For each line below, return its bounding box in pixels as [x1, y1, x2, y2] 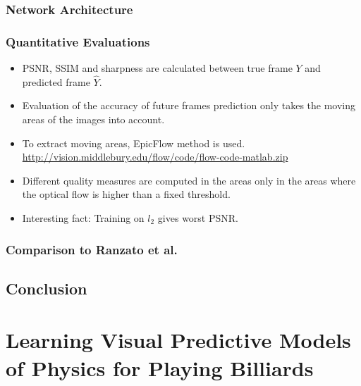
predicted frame [22, 74, 90, 89]
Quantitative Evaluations [6, 32, 150, 50]
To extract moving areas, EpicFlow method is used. [22, 135, 245, 150]
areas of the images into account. [22, 112, 165, 127]
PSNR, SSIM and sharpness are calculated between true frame [22, 61, 293, 75]
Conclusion [6, 277, 87, 299]
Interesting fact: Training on [22, 211, 145, 225]
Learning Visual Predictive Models [6, 325, 351, 354]
